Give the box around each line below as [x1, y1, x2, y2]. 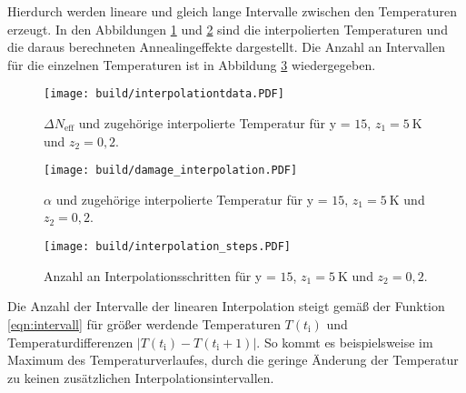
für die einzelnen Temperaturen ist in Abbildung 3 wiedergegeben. [7, 55, 376, 74]
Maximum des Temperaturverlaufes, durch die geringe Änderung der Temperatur [7, 350, 459, 369]
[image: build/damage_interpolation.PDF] [44, 164, 298, 177]
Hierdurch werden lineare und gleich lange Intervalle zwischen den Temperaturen [7, 2, 458, 20]
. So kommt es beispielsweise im [256, 332, 433, 351]
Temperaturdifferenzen [7, 332, 134, 351]
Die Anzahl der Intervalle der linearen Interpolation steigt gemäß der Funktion [7, 297, 445, 316]
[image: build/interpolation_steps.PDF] [44, 240, 292, 254]
